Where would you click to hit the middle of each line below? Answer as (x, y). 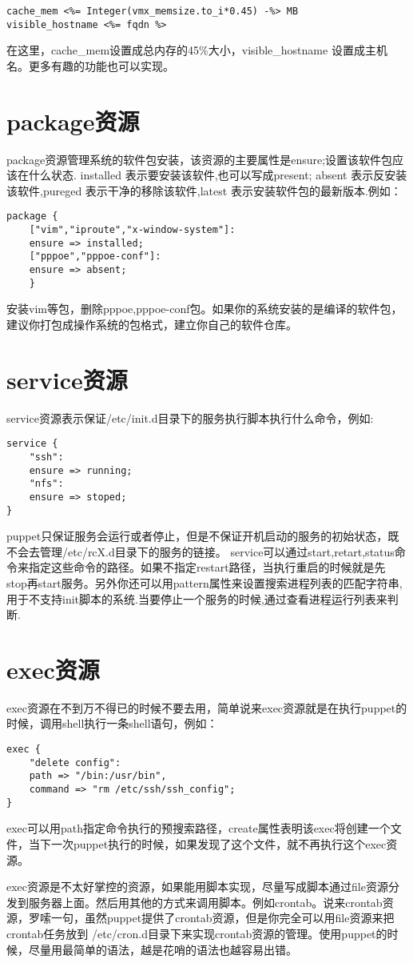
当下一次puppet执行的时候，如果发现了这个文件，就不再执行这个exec (207, 843)
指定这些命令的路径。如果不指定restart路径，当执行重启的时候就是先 (207, 567)
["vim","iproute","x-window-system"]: (132, 230)
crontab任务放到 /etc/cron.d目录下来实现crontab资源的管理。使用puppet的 (197, 933)
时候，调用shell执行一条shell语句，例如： (112, 723)
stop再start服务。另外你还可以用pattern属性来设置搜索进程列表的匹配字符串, (205, 582)
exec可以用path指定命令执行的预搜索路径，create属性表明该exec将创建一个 (199, 828)
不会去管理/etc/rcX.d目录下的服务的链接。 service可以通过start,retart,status (201, 551)
